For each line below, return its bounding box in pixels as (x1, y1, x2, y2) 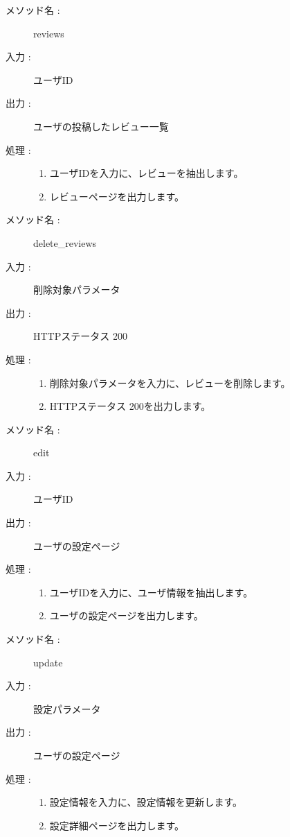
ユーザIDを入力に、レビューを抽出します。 (49, 166, 244, 180)
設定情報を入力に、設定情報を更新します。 (49, 795, 242, 809)
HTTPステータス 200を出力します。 (49, 399, 211, 413)
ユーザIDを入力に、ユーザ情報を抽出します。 (49, 585, 253, 599)
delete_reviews (33, 235, 97, 250)
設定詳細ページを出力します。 (49, 818, 185, 832)
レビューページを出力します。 (49, 189, 185, 203)
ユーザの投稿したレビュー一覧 (33, 119, 169, 133)
